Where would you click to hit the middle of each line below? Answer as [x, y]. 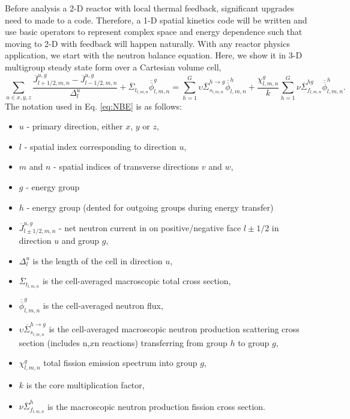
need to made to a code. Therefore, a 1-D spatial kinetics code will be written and [156, 20]
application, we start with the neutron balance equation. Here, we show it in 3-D [154, 55]
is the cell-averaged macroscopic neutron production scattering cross [174, 328]
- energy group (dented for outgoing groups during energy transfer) [150, 207]
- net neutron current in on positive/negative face [150, 227]
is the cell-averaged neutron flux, [103, 306]
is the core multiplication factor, [85, 385]
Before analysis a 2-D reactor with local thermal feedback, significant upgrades [149, 8]
